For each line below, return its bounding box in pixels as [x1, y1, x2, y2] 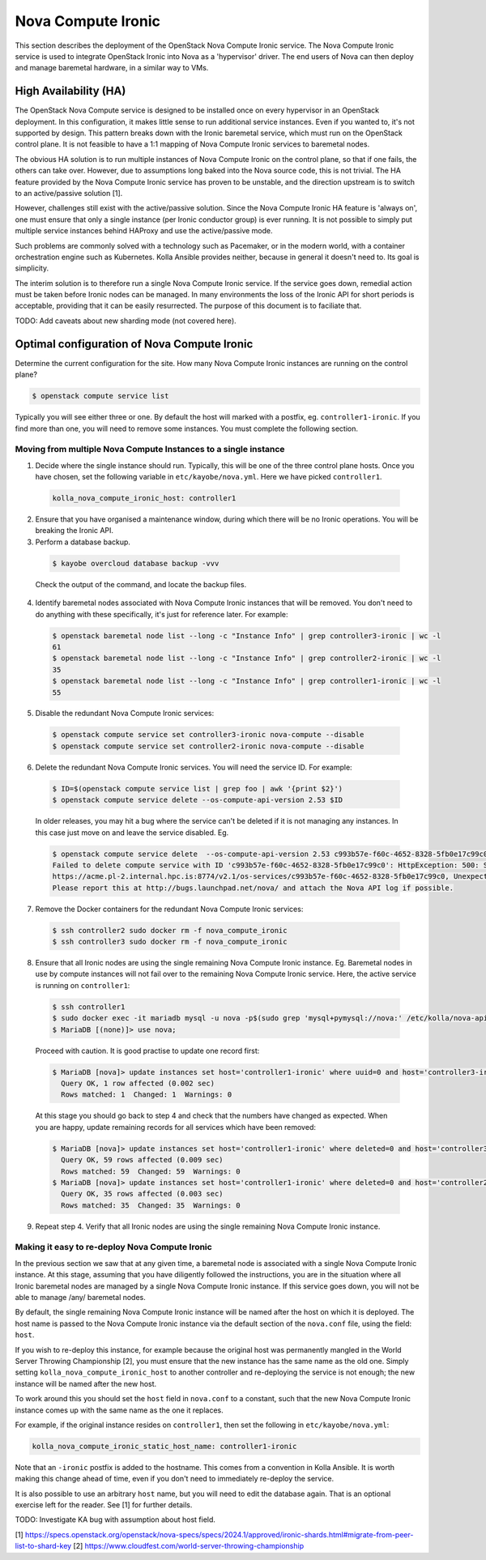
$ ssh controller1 [52, 1002, 126, 1012]
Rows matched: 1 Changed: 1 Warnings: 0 [61, 1090, 232, 1099]
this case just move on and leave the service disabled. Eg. [35, 827, 229, 838]
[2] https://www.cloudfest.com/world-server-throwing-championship [73, 1541, 305, 1551]
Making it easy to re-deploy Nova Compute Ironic [15, 1242, 212, 1253]
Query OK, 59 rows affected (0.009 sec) [61, 1155, 224, 1165]
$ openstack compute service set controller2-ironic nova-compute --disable [52, 741, 364, 751]
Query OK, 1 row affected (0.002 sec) [61, 1079, 215, 1088]
